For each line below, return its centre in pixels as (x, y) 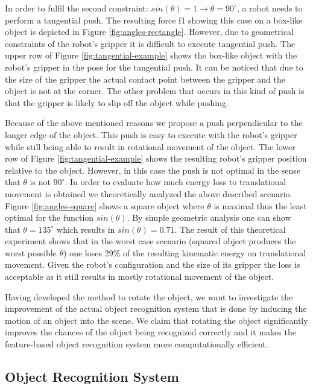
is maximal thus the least (260, 205)
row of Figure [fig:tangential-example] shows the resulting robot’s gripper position (156, 158)
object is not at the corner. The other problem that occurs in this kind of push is (155, 91)
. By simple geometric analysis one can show (209, 217)
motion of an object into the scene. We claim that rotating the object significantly (156, 320)
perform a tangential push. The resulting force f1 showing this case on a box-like (154, 20)
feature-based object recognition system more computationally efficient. (137, 344)
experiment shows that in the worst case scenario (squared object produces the (150, 241)
